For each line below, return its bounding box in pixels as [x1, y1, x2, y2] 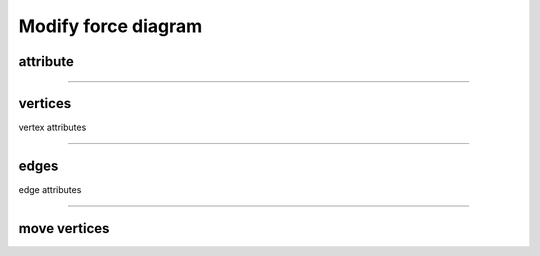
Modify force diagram [18, 15, 203, 37]
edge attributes [18, 183, 82, 195]
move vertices [18, 220, 110, 237]
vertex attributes [18, 121, 87, 134]
